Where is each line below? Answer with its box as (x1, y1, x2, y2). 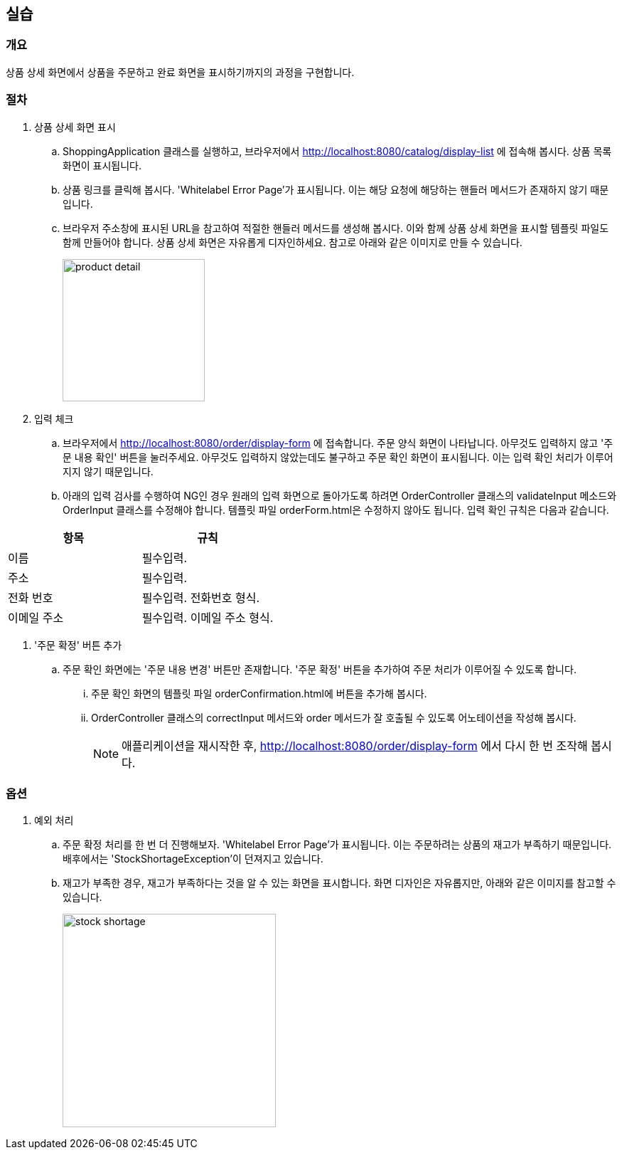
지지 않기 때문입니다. (63, 465, 154, 478)
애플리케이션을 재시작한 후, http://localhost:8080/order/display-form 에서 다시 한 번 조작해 (122, 738, 588, 753)
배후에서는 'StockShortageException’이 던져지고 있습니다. (63, 853, 323, 865)
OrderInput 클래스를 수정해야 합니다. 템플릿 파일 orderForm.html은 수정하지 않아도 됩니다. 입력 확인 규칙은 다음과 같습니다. (63, 503, 609, 516)
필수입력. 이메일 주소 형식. (141, 610, 274, 625)
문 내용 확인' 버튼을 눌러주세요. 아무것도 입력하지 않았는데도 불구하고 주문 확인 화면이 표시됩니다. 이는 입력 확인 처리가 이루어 (63, 450, 613, 463)
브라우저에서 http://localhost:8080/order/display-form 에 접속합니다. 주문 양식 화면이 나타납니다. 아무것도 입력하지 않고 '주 (63, 436, 613, 449)
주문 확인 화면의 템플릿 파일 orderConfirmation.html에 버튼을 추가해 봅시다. (91, 687, 427, 700)
